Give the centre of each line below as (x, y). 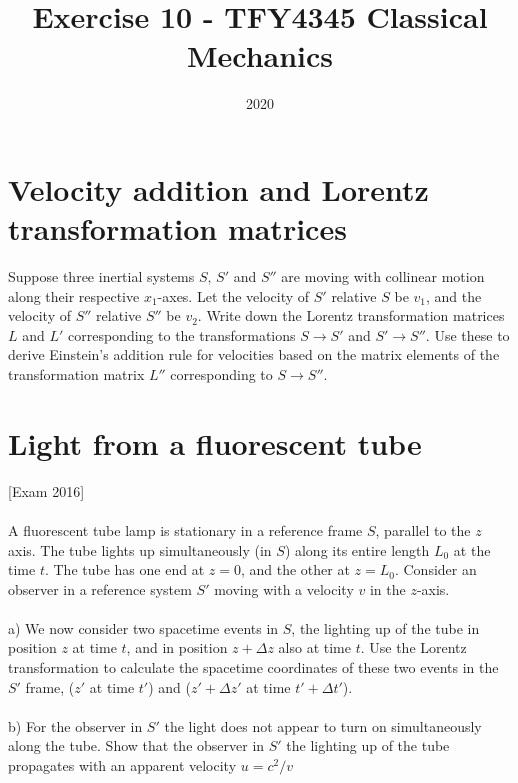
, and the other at (295, 569)
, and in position (177, 647)
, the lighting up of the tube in (385, 627)
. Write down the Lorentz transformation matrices (351, 315)
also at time (314, 647)
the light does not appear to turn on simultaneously (323, 725)
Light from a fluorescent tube (215, 442)
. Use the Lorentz (413, 647)
